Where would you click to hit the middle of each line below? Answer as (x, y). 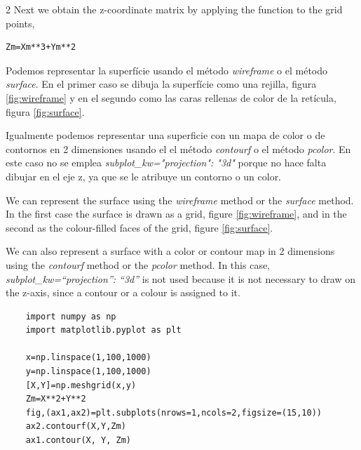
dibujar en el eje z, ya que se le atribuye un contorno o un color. (144, 176)
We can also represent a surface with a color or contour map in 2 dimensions (170, 251)
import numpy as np (71, 316)
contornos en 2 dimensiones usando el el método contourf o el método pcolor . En (178, 148)
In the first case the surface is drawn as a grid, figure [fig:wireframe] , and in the (176, 214)
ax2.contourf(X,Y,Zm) (76, 426)
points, (20, 23)
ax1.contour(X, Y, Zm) (78, 441)
